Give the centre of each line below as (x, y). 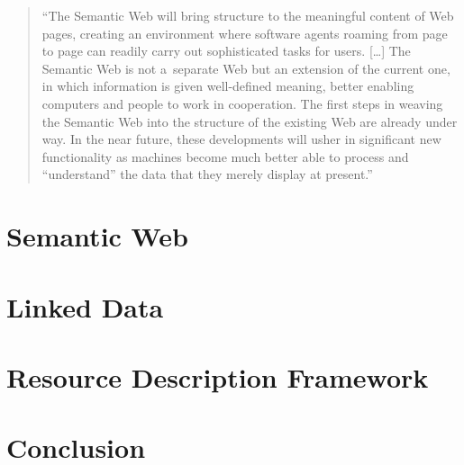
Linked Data (85, 306)
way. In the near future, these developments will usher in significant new (241, 139)
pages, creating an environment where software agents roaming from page (245, 33)
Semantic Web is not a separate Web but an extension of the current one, (246, 68)
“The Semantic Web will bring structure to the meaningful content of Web (248, 15)
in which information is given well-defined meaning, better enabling (228, 86)
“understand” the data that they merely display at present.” (207, 174)
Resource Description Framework (218, 376)
